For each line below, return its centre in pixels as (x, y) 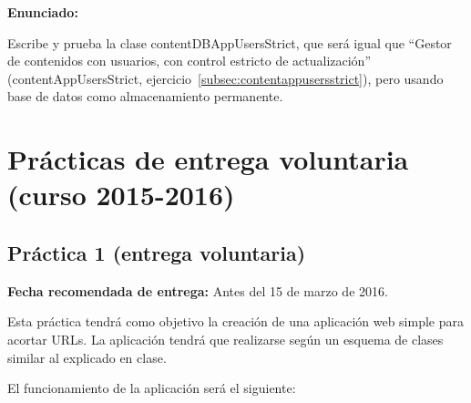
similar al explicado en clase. (87, 357)
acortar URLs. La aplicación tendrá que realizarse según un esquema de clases (225, 339)
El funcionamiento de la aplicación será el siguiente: (152, 388)
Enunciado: (43, 12)
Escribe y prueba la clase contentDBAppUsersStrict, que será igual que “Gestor (230, 42)
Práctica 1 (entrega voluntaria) (157, 252)
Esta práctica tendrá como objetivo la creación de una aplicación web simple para (235, 321)
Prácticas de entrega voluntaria (208, 159)
